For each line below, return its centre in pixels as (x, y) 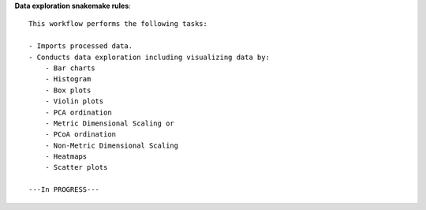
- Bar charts (70, 68)
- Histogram (68, 79)
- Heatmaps (66, 157)
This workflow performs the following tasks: (118, 24)
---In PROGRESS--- (64, 190)
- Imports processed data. (81, 46)
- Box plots (68, 90)
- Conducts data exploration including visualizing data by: (149, 57)
